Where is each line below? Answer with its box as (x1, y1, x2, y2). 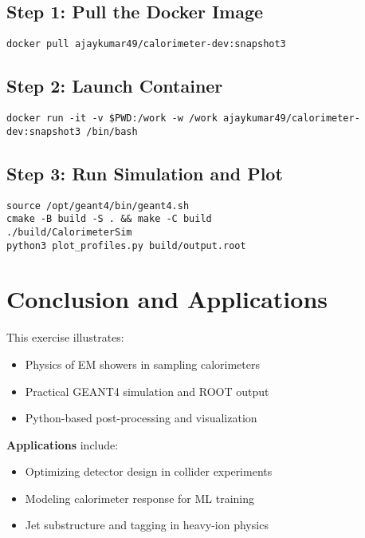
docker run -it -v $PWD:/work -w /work (6, 113, 218, 125)
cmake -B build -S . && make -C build (6, 213, 212, 225)
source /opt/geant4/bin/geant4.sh (6, 200, 190, 212)
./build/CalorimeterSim (6, 226, 132, 238)
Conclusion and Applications (6, 283, 328, 315)
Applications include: (6, 436, 119, 453)
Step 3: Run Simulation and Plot (6, 160, 283, 185)
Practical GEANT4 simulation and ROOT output (25, 382, 269, 399)
